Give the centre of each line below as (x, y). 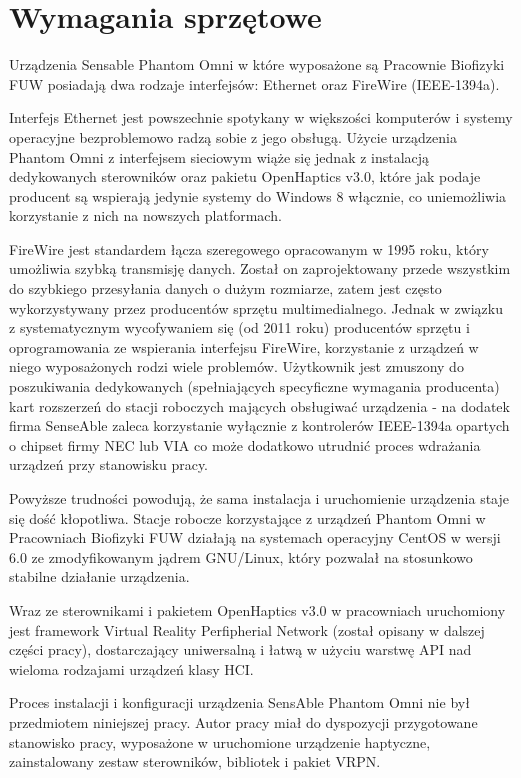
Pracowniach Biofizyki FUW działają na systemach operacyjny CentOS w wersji (255, 537)
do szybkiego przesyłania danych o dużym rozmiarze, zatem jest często (225, 288)
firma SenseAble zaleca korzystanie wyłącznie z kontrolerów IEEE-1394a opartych (259, 425)
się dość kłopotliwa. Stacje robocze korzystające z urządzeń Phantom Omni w (247, 517)
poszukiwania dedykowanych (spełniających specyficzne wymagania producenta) (254, 386)
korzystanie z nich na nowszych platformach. (145, 215)
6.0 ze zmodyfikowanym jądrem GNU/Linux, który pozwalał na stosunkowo (241, 556)
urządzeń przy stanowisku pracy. (109, 464)
